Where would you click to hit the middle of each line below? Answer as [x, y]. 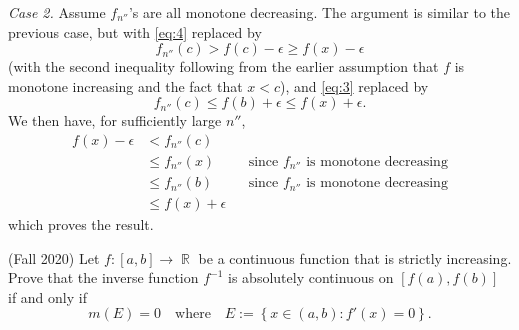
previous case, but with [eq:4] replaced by [135, 31]
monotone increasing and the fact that [125, 85]
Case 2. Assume [57, 12]
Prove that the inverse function [103, 277]
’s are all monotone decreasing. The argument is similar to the [319, 12]
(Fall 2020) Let [54, 257]
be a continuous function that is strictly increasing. [355, 257]
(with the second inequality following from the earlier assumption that [223, 66]
